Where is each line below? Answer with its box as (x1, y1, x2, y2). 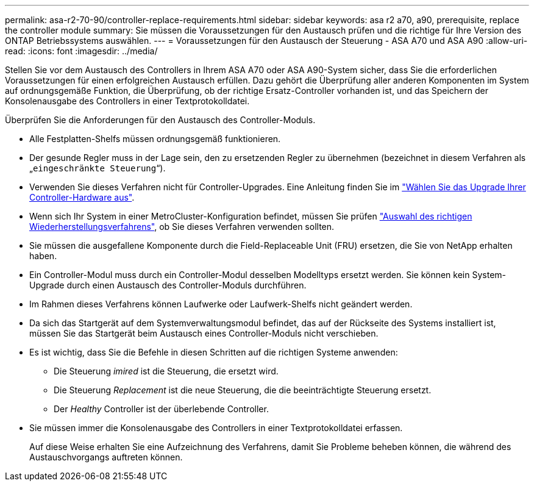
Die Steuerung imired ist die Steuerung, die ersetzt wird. (54, 366, 279, 376)
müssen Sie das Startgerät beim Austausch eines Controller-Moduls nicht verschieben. (29, 328, 379, 338)
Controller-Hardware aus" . (29, 192, 135, 202)
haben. (29, 251, 57, 261)
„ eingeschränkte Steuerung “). (29, 163, 166, 173)
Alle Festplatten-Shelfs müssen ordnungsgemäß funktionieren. (29, 134, 281, 144)
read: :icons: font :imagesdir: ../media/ (5, 46, 158, 56)
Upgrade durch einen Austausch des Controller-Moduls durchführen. (29, 280, 307, 290)
